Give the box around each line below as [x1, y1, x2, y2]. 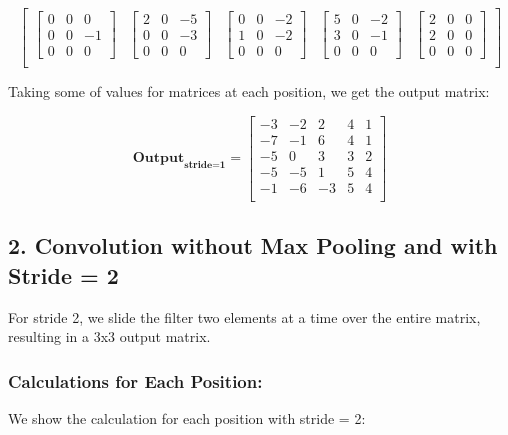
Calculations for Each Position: [8, 368, 263, 393]
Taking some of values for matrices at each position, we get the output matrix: [8, 81, 490, 102]
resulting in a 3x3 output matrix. [8, 326, 211, 347]
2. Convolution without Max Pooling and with [8, 230, 498, 261]
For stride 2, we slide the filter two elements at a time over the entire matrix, [8, 306, 481, 327]
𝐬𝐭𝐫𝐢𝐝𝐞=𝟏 [184, 160, 226, 171]
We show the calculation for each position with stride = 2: [8, 407, 366, 428]
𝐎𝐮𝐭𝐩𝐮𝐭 [132, 151, 185, 166]
